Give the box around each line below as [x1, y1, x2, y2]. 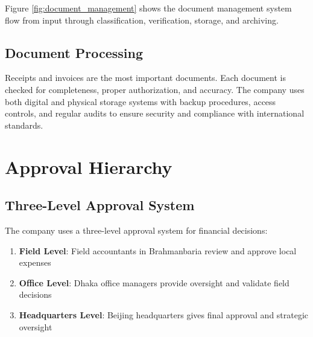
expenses [19, 256, 51, 269]
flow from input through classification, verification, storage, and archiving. [5, 13, 279, 26]
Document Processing [5, 43, 144, 62]
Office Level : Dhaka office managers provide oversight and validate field [19, 276, 289, 289]
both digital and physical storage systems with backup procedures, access [5, 95, 276, 108]
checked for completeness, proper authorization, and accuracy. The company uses [5, 83, 305, 95]
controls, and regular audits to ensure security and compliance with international [5, 107, 305, 120]
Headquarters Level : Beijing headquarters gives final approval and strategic [19, 308, 309, 321]
